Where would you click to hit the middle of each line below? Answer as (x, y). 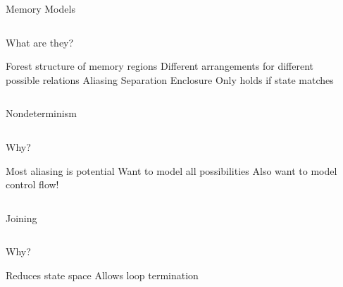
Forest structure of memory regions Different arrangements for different (160, 66)
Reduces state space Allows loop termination (102, 275)
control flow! (32, 184)
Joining (21, 218)
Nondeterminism (41, 113)
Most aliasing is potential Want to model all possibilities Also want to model (171, 170)
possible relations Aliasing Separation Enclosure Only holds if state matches (170, 79)
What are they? (40, 42)
